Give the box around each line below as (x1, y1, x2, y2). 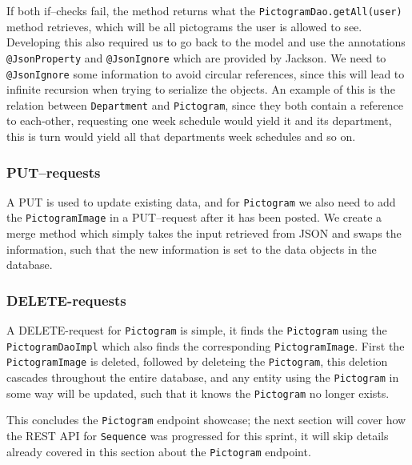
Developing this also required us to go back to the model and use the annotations (6, 34, 406, 50)
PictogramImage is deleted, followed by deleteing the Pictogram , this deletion (6, 353, 388, 370)
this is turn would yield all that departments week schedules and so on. (6, 128, 356, 144)
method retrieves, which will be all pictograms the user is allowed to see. (6, 18, 362, 34)
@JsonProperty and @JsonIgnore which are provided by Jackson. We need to (6, 49, 386, 66)
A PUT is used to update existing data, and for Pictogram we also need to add (6, 193, 396, 210)
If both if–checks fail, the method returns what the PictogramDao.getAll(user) (6, 2, 402, 18)
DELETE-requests (6, 290, 126, 310)
